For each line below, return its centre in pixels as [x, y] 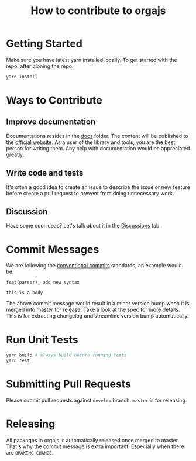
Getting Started [44, 44]
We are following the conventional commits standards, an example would [94, 266]
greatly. [15, 154]
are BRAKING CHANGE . [30, 452]
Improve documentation [51, 122]
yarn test [18, 361]
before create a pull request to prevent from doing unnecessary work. [90, 193]
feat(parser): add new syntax [43, 283]
